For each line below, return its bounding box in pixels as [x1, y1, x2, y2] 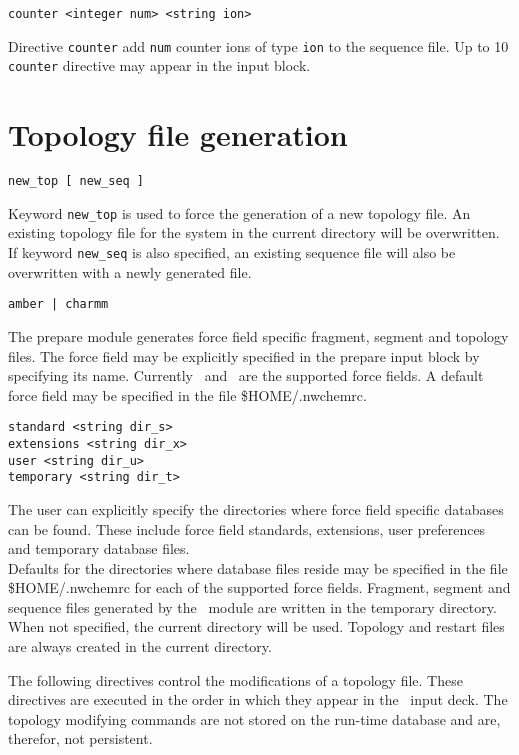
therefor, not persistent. [8, 728, 153, 749]
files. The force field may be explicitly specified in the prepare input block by [8, 345, 480, 366]
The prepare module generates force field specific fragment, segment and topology [8, 325, 509, 346]
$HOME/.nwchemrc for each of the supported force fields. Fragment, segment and [8, 577, 511, 598]
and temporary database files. [8, 538, 190, 559]
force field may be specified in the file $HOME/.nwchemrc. [8, 384, 367, 405]
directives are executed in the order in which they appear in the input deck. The [8, 689, 508, 710]
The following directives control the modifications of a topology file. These [8, 669, 463, 690]
